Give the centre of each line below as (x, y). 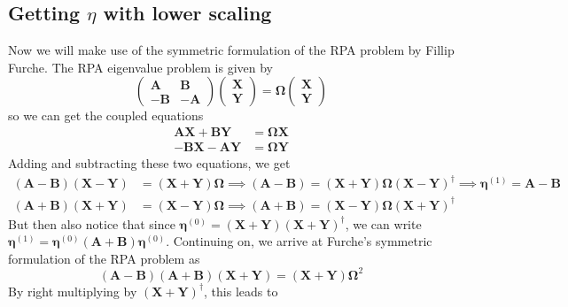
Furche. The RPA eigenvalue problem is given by (141, 67)
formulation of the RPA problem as (104, 258)
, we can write (383, 223)
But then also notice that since (92, 223)
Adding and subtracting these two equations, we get (149, 163)
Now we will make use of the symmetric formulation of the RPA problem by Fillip (231, 50)
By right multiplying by (73, 291)
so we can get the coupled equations (106, 115)
